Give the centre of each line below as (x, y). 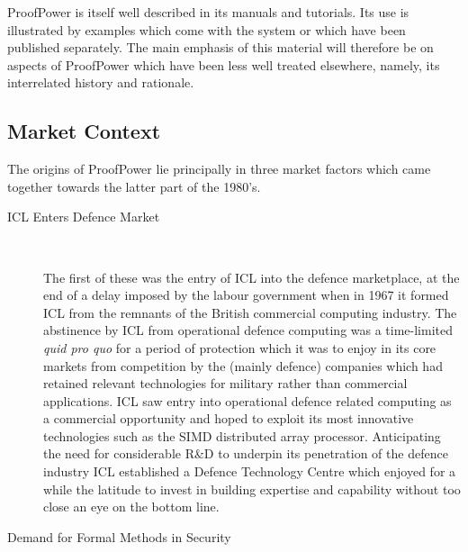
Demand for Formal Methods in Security (119, 536)
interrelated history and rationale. (101, 82)
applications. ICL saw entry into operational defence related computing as (247, 400)
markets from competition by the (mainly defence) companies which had (243, 365)
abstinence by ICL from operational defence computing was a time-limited (248, 330)
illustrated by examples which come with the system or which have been (207, 29)
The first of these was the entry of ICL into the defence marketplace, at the (252, 277)
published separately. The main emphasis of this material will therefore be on (220, 47)
